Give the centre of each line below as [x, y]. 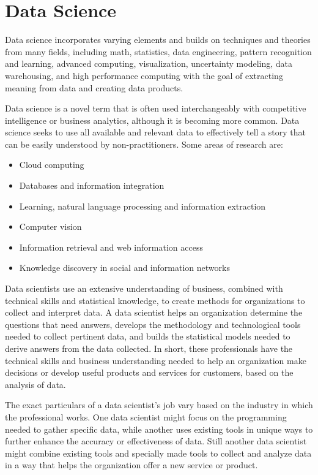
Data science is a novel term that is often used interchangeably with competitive [156, 108]
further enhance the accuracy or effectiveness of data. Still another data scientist [156, 441]
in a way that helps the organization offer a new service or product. [131, 465]
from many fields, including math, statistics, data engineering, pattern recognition [158, 51]
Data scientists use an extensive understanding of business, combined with [144, 288]
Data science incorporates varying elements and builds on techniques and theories [158, 40]
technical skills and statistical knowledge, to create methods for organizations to [155, 300]
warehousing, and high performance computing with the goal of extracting [144, 75]
